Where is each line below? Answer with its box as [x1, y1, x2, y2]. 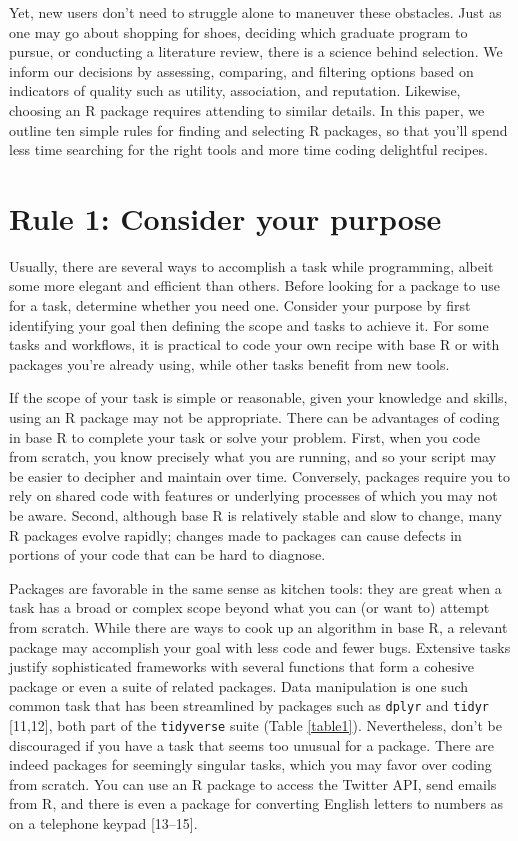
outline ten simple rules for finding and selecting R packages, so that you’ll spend [9, 119, 508, 140]
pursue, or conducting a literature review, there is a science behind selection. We [9, 41, 503, 62]
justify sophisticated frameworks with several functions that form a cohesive [9, 656, 475, 677]
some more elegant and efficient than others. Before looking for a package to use [9, 275, 500, 296]
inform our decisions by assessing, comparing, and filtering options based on [9, 60, 474, 81]
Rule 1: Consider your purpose [9, 197, 442, 238]
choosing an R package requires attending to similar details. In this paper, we [9, 99, 485, 120]
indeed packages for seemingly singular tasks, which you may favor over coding [9, 754, 492, 775]
